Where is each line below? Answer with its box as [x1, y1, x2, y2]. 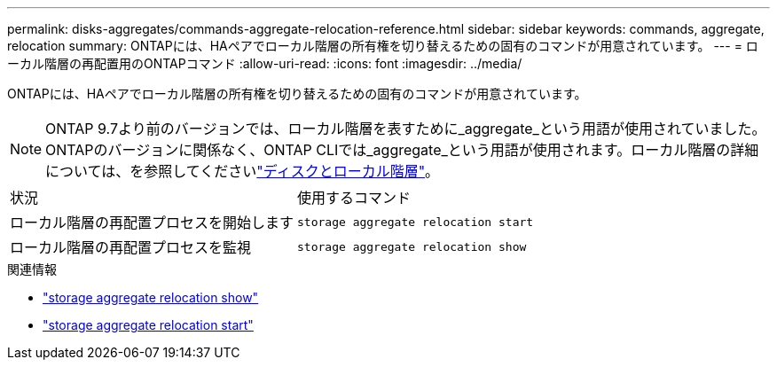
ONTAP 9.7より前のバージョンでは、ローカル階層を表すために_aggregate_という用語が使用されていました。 [45, 120, 766, 137]
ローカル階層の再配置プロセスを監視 [10, 238, 252, 256]
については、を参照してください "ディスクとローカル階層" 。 [45, 162, 440, 180]
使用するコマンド [297, 189, 412, 207]
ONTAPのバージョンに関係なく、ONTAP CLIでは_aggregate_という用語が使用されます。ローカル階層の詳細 [45, 141, 759, 159]
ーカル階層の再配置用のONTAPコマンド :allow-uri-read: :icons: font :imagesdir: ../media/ [7, 56, 522, 71]
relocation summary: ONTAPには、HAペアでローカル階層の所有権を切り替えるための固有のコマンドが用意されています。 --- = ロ [7, 38, 758, 53]
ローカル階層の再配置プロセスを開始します [10, 214, 294, 231]
